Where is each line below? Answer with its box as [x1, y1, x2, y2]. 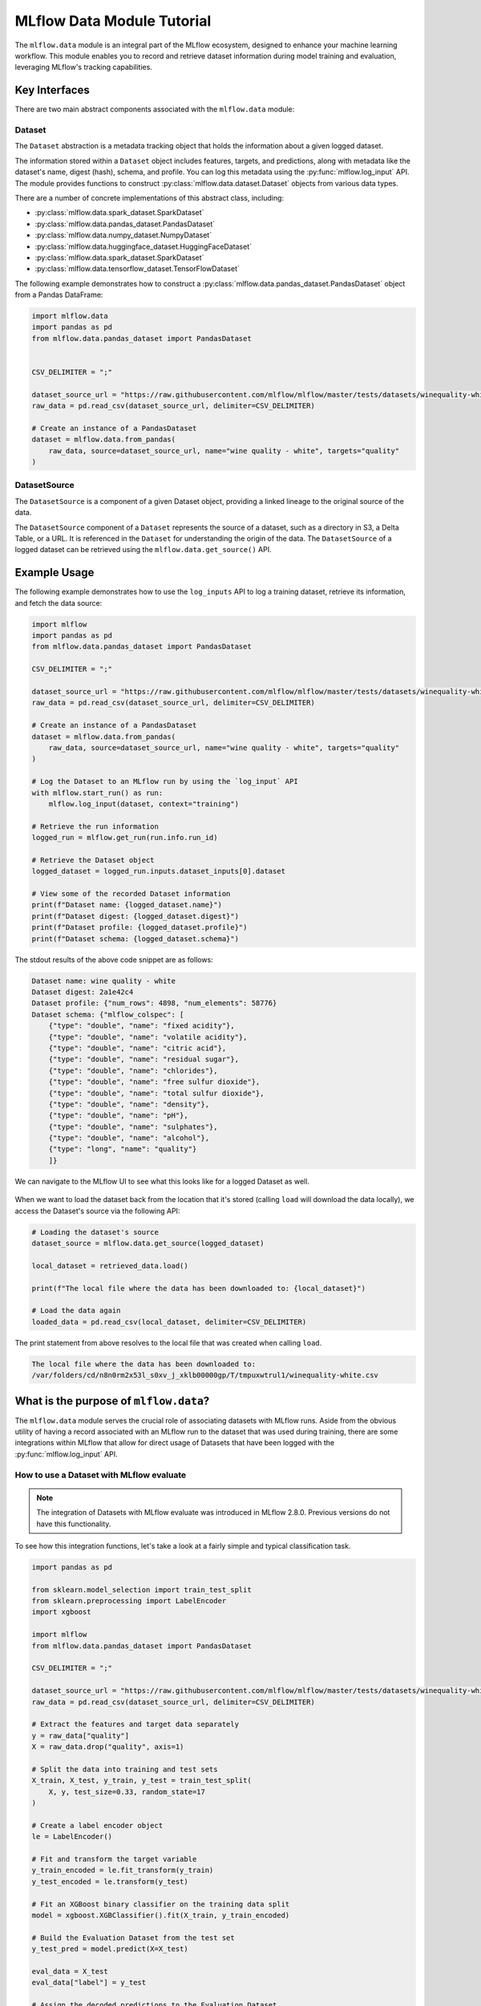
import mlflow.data [31, 311, 108, 321]
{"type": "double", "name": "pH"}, [48, 1111, 188, 1120]
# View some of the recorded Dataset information [31, 889, 231, 899]
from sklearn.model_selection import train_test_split [31, 1585, 252, 1594]
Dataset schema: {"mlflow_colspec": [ [31, 1009, 184, 1019]
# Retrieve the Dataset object [31, 855, 156, 864]
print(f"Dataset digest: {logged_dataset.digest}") [31, 912, 240, 920]
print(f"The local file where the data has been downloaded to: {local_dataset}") [31, 1284, 366, 1293]
